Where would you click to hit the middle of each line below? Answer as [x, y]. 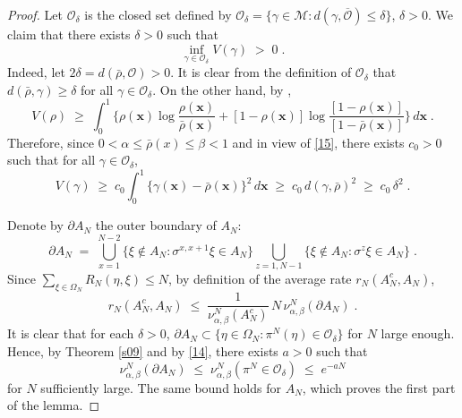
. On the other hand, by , [222, 89]
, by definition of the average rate [260, 278]
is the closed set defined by [158, 14]
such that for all [51, 160]
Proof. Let [35, 14]
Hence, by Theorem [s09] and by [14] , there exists [143, 351]
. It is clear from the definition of [261, 72]
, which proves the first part [379, 387]
